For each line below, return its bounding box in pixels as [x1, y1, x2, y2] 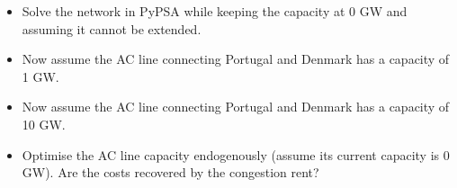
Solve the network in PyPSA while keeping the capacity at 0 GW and [22, 2, 408, 20]
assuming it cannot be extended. [22, 19, 202, 38]
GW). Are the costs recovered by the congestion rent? [22, 163, 319, 182]
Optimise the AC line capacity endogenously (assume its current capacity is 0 [22, 145, 450, 164]
